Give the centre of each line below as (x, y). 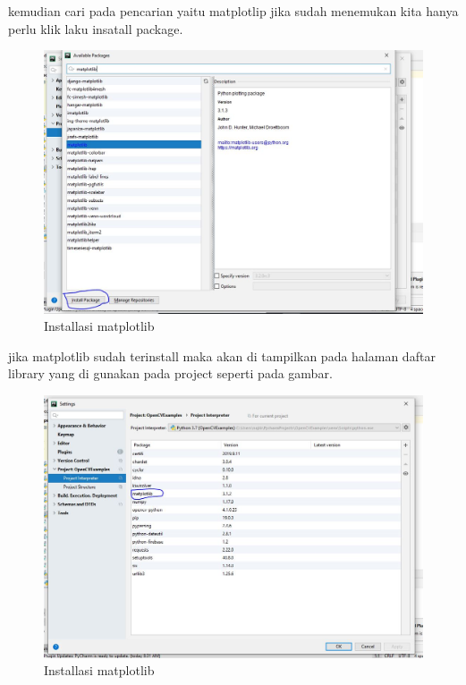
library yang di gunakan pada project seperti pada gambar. (170, 373)
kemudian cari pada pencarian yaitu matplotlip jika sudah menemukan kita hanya (233, 11)
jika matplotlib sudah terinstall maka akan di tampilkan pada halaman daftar (222, 355)
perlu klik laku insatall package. (96, 28)
